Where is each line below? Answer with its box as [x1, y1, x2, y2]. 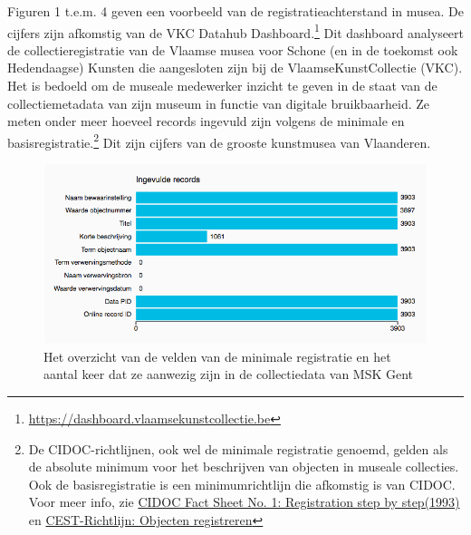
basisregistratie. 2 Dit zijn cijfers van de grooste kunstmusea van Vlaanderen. [7, 130, 431, 151]
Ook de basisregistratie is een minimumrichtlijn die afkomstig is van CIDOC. [28, 474, 456, 493]
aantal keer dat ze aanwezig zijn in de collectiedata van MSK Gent [43, 365, 414, 384]
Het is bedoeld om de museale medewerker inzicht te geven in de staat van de [7, 76, 437, 95]
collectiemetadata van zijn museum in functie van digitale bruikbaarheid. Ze [7, 93, 430, 112]
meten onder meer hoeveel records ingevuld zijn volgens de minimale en [7, 112, 405, 131]
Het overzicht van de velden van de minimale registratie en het [43, 346, 391, 365]
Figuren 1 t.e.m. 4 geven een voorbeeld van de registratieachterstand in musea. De [7, 2, 464, 20]
